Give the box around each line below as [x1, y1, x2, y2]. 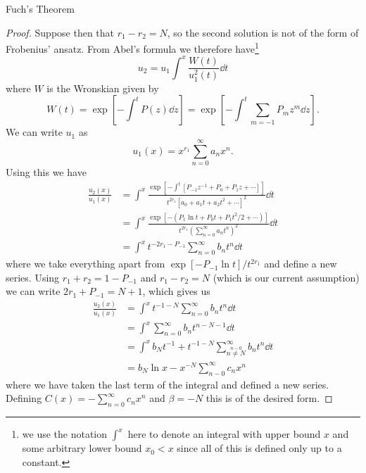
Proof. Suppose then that [6, 25, 115, 39]
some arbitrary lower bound [22, 441, 142, 455]
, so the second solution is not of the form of [167, 25, 359, 39]
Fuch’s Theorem [6, 1, 75, 15]
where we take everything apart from [6, 256, 165, 271]
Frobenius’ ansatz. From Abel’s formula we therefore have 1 [6, 39, 259, 56]
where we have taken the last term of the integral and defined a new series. [6, 377, 329, 391]
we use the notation [22, 427, 108, 441]
